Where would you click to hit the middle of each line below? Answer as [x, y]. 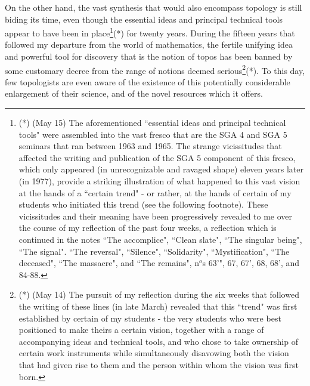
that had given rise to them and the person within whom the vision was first [159, 364]
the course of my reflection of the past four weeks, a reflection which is [148, 228]
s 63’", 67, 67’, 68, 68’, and [251, 263]
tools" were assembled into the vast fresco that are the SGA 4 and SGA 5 [153, 134]
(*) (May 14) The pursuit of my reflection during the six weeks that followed [159, 294]
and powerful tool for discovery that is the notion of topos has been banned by [149, 56]
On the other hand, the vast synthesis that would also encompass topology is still [154, 7]
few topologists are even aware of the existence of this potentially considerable [148, 81]
